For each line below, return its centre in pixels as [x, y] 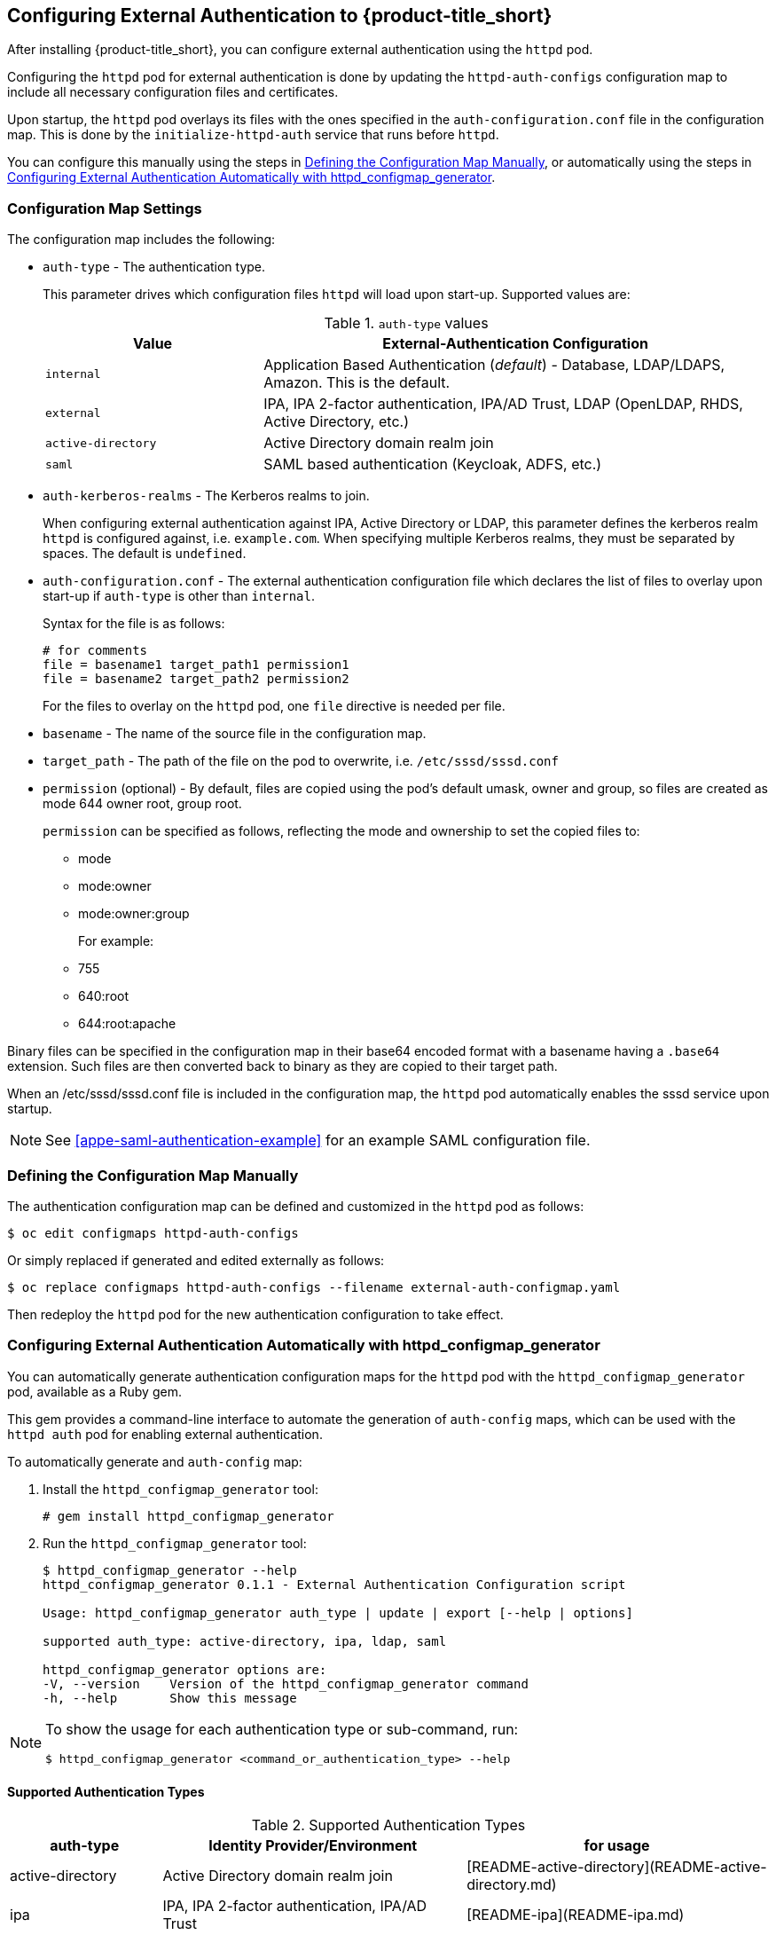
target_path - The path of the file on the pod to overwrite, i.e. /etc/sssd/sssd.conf [301, 761]
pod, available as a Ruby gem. [94, 1391]
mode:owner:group [134, 914]
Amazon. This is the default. [357, 383]
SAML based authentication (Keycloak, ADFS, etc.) [433, 464]
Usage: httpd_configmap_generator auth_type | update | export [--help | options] [338, 1612]
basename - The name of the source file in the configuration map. [235, 734]
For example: [116, 941]
